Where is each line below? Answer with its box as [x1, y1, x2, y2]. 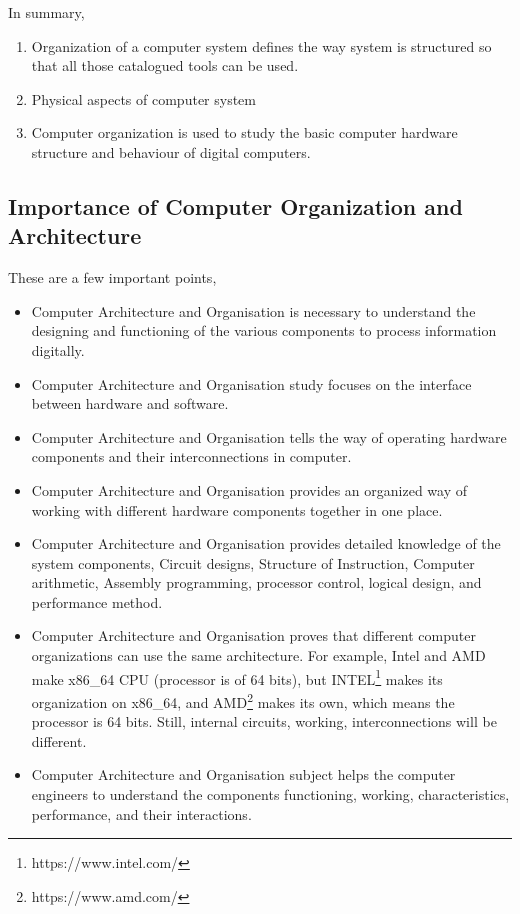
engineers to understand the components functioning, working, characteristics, [31, 783, 510, 804]
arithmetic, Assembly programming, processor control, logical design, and [31, 572, 482, 593]
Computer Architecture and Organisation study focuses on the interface [31, 373, 472, 394]
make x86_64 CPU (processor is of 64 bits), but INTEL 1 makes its [31, 665, 443, 689]
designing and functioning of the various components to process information [31, 320, 497, 341]
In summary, [8, 2, 85, 22]
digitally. [31, 339, 85, 360]
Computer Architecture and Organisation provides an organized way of [31, 479, 467, 500]
